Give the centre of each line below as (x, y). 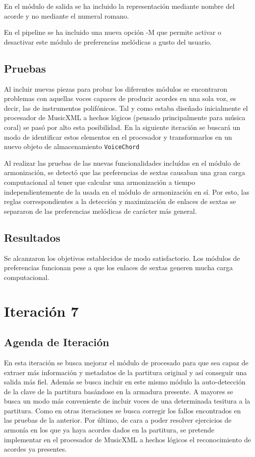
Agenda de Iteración (57, 342)
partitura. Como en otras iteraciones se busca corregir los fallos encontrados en (123, 410)
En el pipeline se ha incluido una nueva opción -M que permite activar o (113, 32)
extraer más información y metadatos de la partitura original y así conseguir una (126, 372)
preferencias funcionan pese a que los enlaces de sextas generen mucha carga (118, 267)
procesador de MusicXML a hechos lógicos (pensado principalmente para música (125, 117)
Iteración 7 (41, 311)
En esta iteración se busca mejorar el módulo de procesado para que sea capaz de (126, 362)
